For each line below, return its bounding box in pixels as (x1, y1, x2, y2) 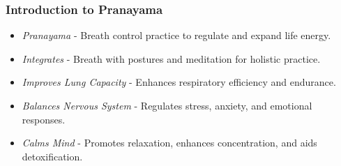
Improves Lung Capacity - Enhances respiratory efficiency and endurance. (22, 75, 336, 89)
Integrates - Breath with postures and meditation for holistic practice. (22, 51, 321, 66)
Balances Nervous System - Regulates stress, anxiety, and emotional (22, 98, 312, 112)
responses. (22, 112, 66, 126)
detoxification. (22, 149, 83, 163)
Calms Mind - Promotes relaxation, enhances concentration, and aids (22, 135, 317, 150)
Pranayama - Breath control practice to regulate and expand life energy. (22, 28, 331, 43)
